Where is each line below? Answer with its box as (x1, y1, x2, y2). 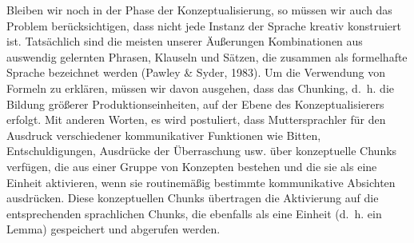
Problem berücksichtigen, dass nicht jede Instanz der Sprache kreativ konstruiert (6, 17, 401, 34)
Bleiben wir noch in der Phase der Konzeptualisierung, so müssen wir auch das (6, 2, 392, 18)
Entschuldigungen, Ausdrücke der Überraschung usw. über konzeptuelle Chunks (6, 142, 397, 159)
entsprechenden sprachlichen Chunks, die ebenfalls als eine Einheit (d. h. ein (6, 205, 382, 221)
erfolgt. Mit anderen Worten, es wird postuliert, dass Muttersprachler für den (6, 111, 386, 128)
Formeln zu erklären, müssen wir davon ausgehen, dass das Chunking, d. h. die (6, 79, 394, 96)
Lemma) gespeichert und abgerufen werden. (6, 221, 221, 237)
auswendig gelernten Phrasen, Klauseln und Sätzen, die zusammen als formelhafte (6, 48, 408, 65)
